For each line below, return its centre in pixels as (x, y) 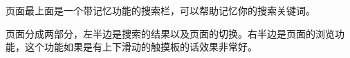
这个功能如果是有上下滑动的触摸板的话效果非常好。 (141, 47)
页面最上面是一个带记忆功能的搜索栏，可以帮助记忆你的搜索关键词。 (160, 10)
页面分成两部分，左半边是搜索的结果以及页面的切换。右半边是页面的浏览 (170, 33)
